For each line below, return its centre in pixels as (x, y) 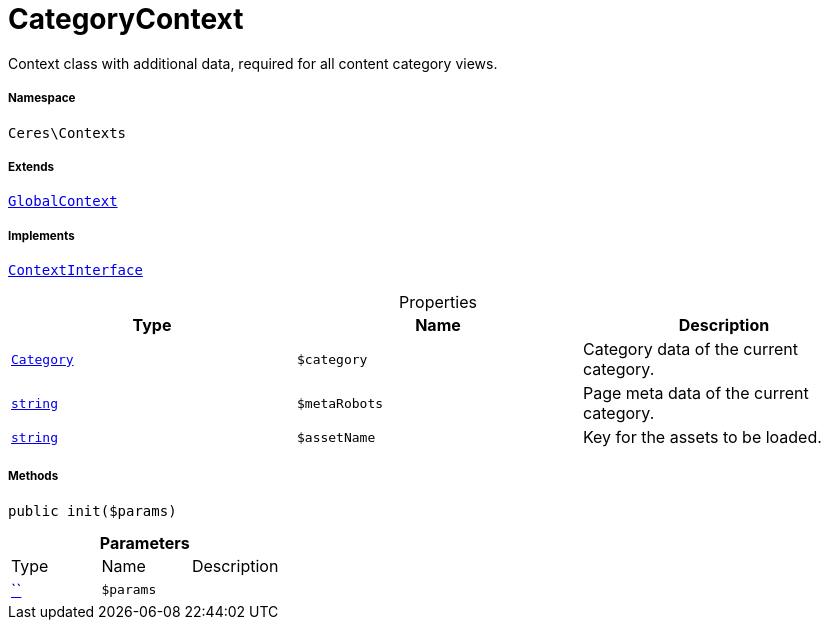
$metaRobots (340, 403)
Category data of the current (690, 349)
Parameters (144, 542)
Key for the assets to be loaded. (702, 437)
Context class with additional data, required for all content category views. (253, 63)
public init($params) (92, 510)
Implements (41, 235)
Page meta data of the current (695, 393)
